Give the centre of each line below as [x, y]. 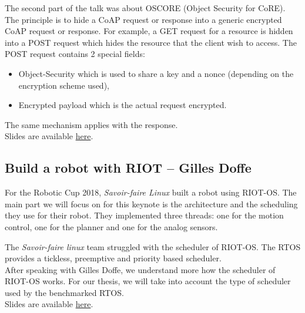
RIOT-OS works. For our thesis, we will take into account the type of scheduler [148, 281]
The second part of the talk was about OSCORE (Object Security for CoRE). [145, 8]
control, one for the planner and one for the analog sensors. [111, 226]
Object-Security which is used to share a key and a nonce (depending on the [156, 73]
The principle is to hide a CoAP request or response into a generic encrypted [143, 19]
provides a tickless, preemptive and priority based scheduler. [113, 258]
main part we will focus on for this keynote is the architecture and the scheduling [151, 203]
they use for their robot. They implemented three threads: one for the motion [144, 215]
